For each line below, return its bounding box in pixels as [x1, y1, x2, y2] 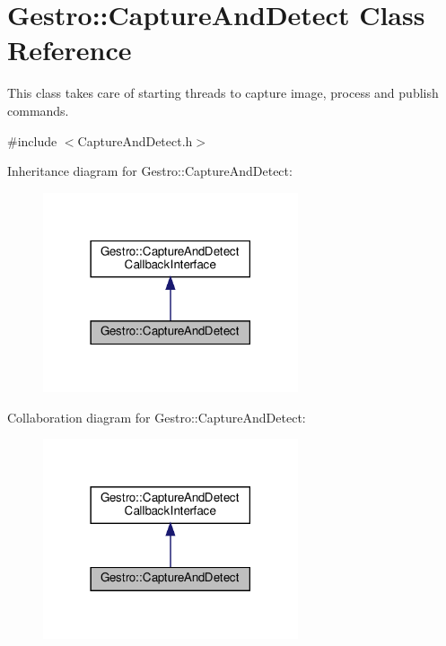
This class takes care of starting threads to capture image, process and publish [7, 83, 439, 102]
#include [7, 131, 57, 150]
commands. [7, 100, 69, 119]
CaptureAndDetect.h [77, 131, 193, 150]
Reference [7, 31, 132, 68]
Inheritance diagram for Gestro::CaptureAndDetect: [7, 161, 293, 180]
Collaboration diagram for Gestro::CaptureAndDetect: [7, 407, 306, 426]
